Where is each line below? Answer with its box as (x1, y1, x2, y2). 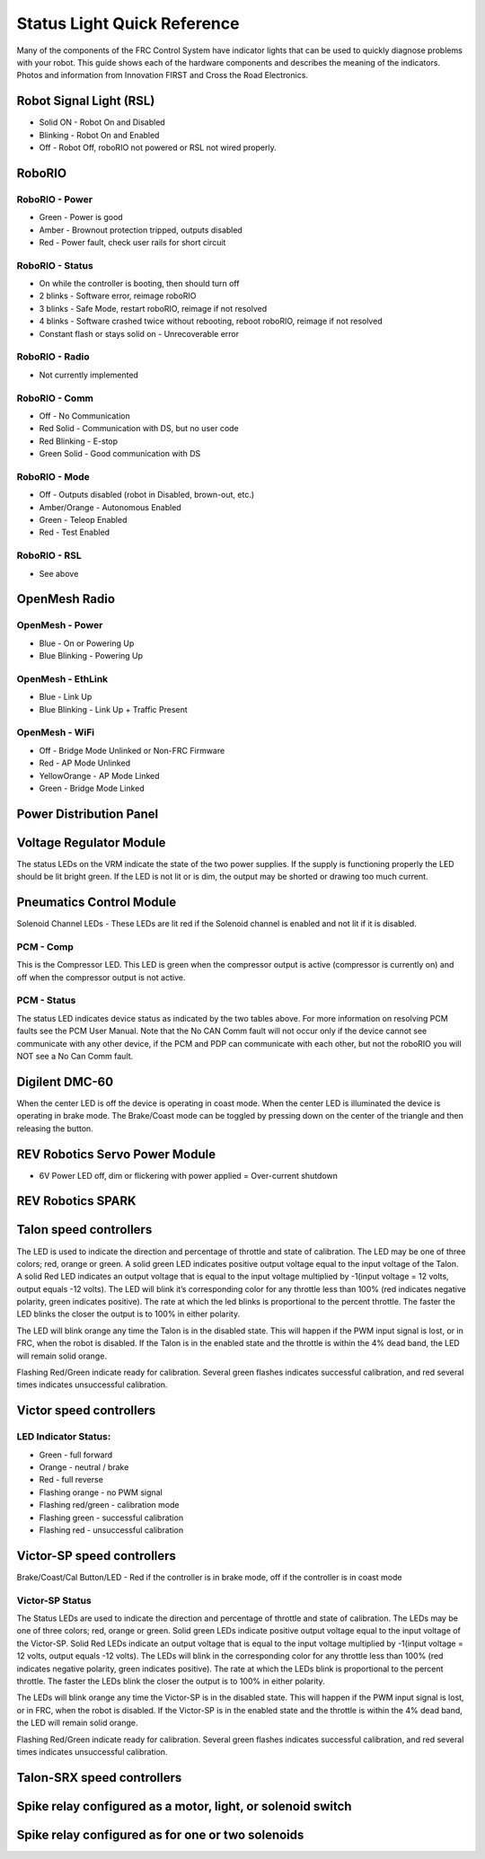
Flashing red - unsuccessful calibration (39, 1524, 184, 1536)
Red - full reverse (39, 1474, 103, 1485)
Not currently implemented (39, 369, 139, 380)
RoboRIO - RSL (16, 549, 82, 562)
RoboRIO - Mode (16, 470, 90, 482)
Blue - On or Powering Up (39, 638, 135, 649)
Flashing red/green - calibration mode (39, 1500, 180, 1510)
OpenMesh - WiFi (16, 726, 95, 739)
